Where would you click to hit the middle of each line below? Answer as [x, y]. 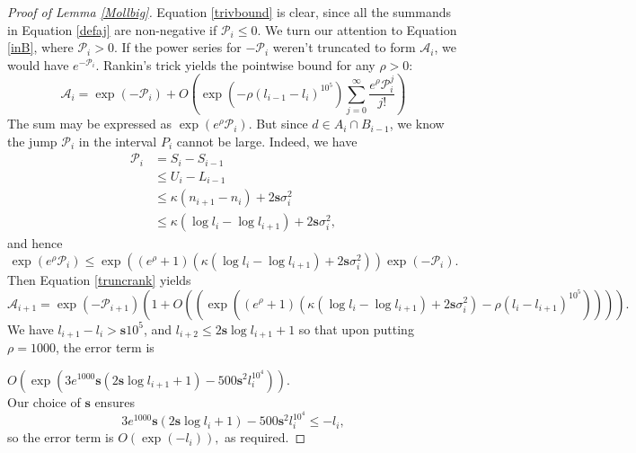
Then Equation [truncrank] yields [99, 279]
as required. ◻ [265, 437]
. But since [278, 124]
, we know [417, 124]
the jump [32, 141]
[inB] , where [40, 47]
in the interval [118, 141]
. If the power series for [177, 47]
